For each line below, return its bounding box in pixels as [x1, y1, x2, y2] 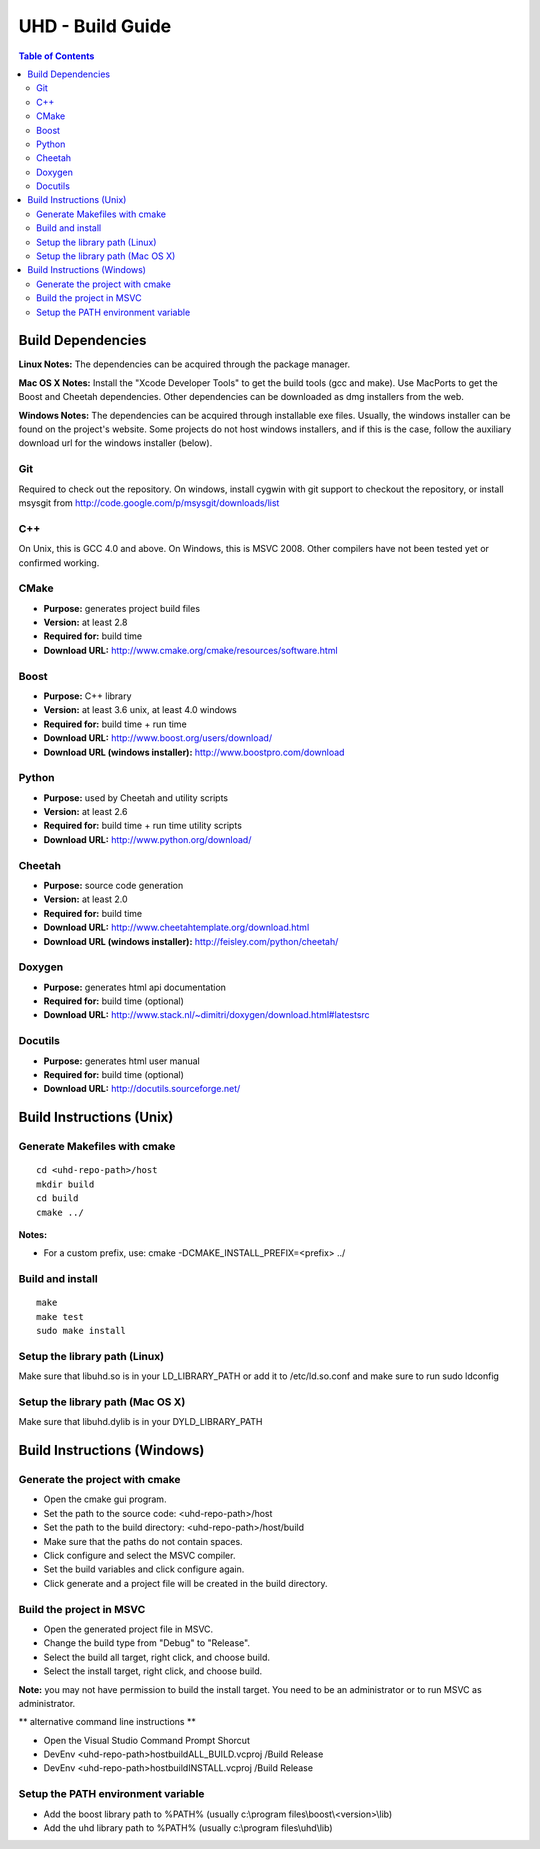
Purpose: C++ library [43, 690, 132, 702]
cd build [36, 1193, 79, 1204]
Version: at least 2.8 [43, 616, 128, 629]
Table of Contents [18, 50, 95, 62]
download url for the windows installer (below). [18, 437, 213, 449]
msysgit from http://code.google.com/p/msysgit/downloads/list [18, 496, 280, 509]
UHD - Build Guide [18, 15, 172, 37]
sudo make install [36, 1325, 127, 1337]
